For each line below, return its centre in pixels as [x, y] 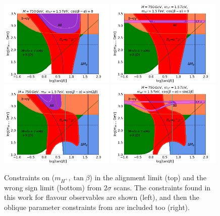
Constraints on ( [30, 177]
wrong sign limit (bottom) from [53, 187]
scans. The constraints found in [162, 187]
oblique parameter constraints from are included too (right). [97, 207]
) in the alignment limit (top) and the [148, 177]
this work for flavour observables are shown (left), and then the [102, 197]
